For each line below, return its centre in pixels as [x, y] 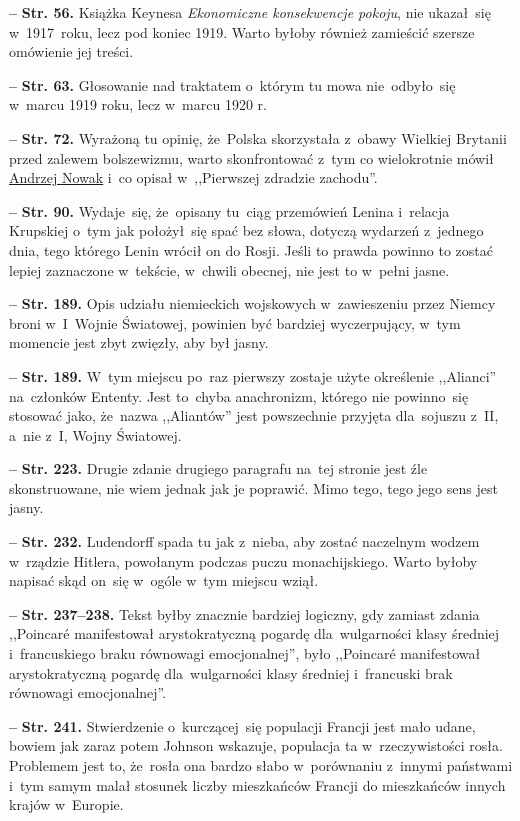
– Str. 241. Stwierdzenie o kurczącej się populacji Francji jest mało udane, [242, 725]
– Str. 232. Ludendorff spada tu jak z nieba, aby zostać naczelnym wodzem [244, 541]
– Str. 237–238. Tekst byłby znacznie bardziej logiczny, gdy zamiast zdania [244, 613]
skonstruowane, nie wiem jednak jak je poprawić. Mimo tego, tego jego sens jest [253, 487]
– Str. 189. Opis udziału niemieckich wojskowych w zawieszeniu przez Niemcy [252, 303]
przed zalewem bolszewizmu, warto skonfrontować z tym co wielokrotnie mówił [251, 157]
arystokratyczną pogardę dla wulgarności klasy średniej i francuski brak [231, 672]
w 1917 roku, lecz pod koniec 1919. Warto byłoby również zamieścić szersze [242, 31]
